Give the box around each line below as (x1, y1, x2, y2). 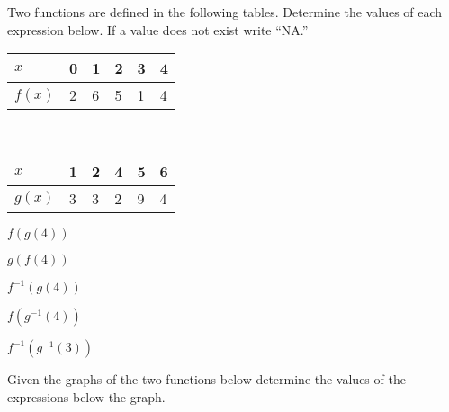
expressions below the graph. (7, 387, 166, 406)
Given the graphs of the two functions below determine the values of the (7, 370, 406, 389)
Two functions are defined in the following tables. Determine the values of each (7, 3, 443, 21)
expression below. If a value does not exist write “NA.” (7, 20, 309, 39)
